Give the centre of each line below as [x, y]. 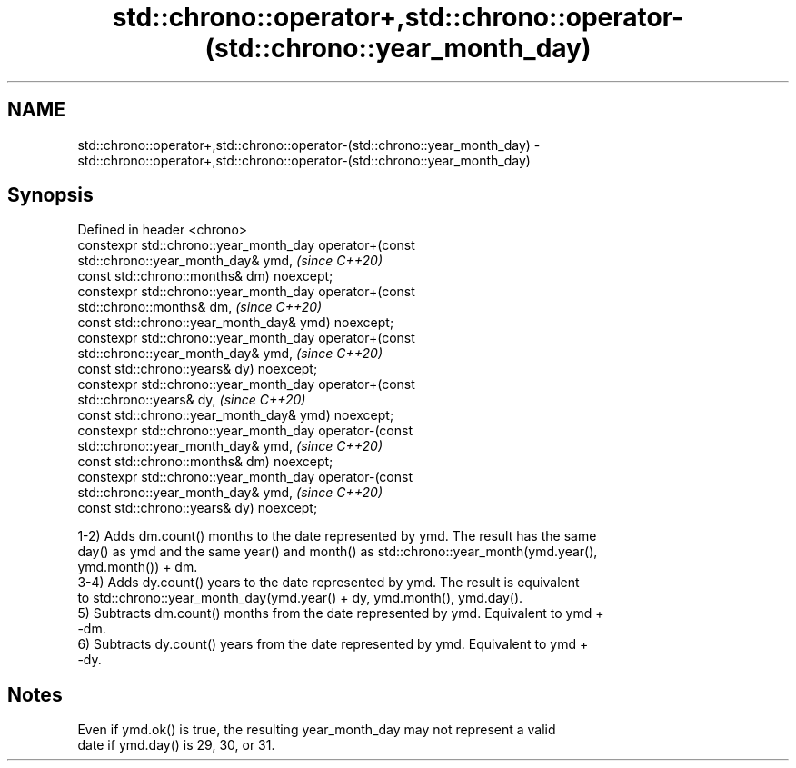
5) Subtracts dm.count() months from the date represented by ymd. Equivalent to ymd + [341, 613]
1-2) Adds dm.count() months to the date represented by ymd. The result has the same [337, 536]
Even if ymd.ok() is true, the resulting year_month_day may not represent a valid [317, 730]
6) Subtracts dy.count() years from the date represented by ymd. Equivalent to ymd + [333, 644]
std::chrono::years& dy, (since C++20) [192, 400]
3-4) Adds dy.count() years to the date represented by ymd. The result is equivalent [328, 583]
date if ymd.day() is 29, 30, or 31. [176, 745]
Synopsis [50, 195]
